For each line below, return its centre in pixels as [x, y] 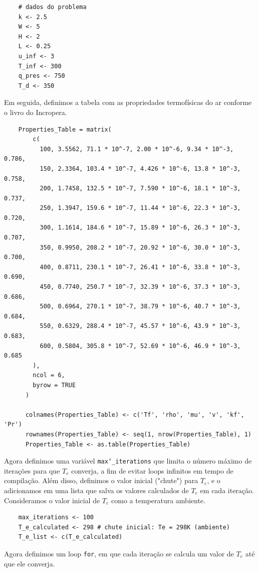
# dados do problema [52, 7]
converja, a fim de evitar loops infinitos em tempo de [152, 470]
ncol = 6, [49, 375]
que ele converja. [30, 563]
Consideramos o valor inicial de [52, 500]
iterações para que [32, 470]
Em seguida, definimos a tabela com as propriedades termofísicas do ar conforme [128, 102]
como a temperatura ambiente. [158, 500]
